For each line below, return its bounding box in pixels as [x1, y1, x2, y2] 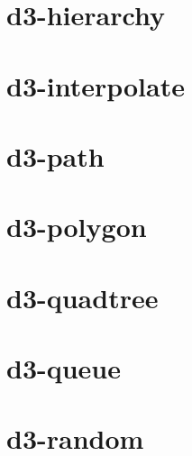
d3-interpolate [6, 67, 185, 104]
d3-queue [6, 350, 122, 387]
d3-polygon [6, 208, 147, 245]
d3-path [6, 137, 105, 174]
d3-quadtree [6, 278, 159, 315]
